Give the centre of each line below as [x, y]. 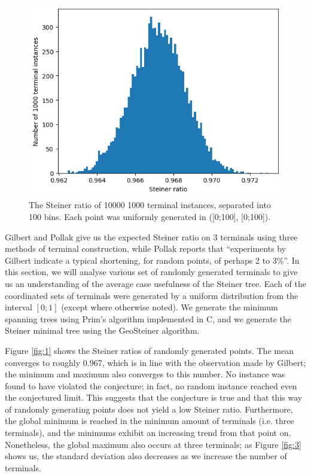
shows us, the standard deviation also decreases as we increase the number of [146, 456]
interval [19, 307]
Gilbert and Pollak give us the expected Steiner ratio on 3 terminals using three [151, 237]
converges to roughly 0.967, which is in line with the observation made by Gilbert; [155, 362]
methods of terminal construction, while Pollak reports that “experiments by [146, 248]
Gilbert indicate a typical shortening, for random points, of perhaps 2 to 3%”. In [152, 260]
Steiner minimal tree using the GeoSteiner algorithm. [102, 330]
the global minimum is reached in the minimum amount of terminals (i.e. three [150, 421]
